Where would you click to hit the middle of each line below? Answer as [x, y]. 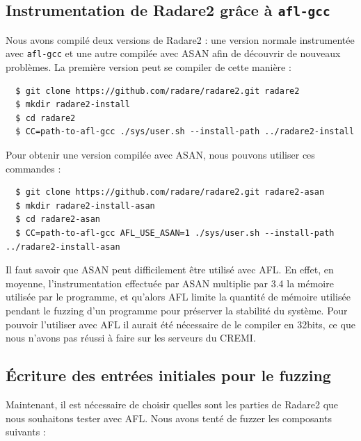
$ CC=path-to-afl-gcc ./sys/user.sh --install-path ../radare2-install [185, 132]
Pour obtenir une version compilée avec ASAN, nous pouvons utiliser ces [160, 154]
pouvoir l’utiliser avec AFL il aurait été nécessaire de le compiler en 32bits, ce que [180, 324]
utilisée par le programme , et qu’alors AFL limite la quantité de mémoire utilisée [178, 297]
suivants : [26, 432]
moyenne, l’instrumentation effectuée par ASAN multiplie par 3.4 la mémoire [170, 283]
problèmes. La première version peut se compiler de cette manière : [149, 67]
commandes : [33, 168]
